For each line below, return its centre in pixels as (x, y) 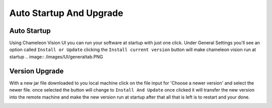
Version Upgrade (37, 71)
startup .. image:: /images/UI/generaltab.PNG (56, 56)
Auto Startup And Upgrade (66, 13)
